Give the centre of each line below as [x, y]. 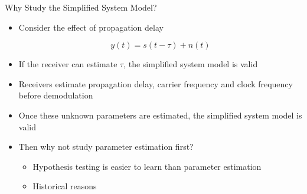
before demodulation [56, 95]
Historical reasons [65, 186]
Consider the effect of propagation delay [91, 27]
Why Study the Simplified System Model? [81, 7]
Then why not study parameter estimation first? [106, 147]
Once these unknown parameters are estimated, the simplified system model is [160, 115]
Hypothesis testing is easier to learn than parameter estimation [147, 166]
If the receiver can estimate [68, 64]
